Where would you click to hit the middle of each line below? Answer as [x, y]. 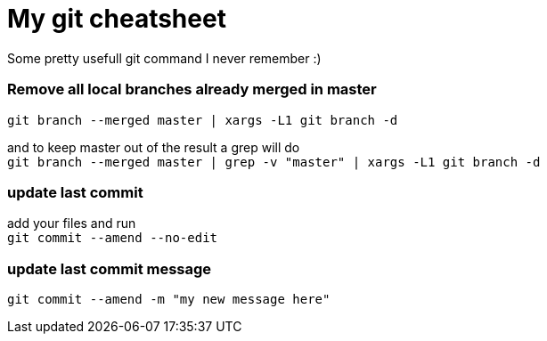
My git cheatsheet [117, 19]
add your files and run [72, 223]
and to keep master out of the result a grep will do [154, 147]
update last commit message [110, 268]
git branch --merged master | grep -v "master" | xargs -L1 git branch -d [274, 162]
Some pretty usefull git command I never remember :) [164, 58]
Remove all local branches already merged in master [192, 89]
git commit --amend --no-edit [113, 238]
